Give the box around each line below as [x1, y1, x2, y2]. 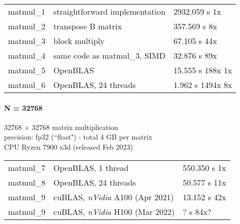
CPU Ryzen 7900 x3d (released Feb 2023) [4, 141, 133, 152]
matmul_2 [8, 20, 45, 32]
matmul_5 [8, 64, 45, 76]
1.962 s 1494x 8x [173, 79, 232, 91]
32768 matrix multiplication [32, 121, 118, 132]
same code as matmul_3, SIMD [53, 50, 166, 61]
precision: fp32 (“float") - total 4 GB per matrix [4, 131, 153, 142]
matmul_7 [8, 161, 45, 173]
